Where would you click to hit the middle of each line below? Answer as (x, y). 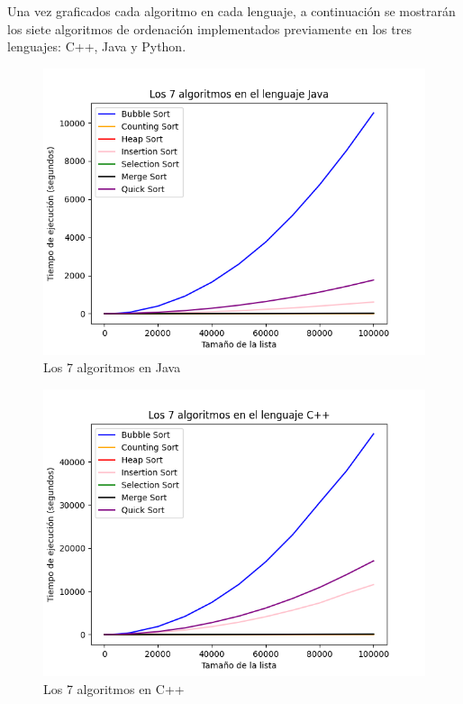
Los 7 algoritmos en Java (112, 367)
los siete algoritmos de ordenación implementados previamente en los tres (209, 28)
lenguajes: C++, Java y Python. (97, 46)
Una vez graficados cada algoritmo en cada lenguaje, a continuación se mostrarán (231, 11)
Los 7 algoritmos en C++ (114, 688)
